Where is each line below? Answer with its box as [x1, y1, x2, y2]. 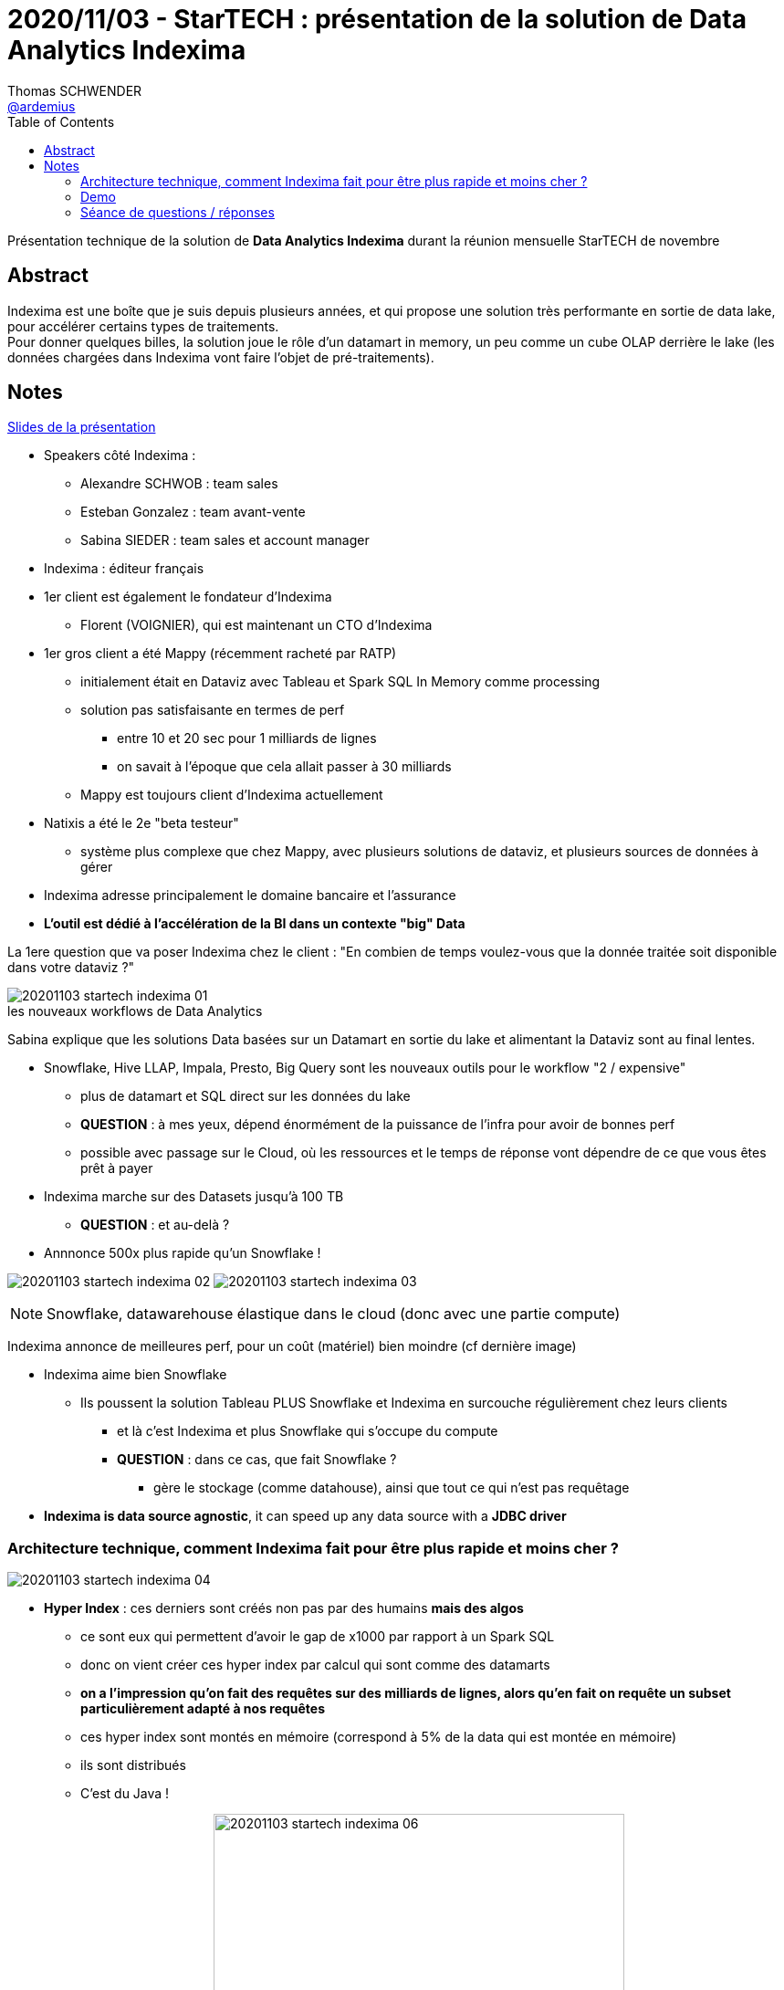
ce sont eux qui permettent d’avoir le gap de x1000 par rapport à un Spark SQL [80, 1629, 555, 1645]
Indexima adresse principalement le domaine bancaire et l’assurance [44, 887, 456, 904]
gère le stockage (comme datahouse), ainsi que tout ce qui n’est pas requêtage [153, 1480, 630, 1496]
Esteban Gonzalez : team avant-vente [80, 504, 306, 520]
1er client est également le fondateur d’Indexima [44, 589, 332, 605]
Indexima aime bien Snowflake [44, 1367, 227, 1383]
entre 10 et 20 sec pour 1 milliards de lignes [117, 730, 377, 747]
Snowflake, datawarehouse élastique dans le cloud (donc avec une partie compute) [47, 1304, 621, 1324]
